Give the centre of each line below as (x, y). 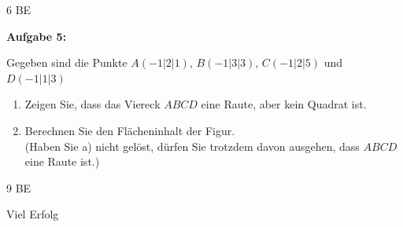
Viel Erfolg (33, 214)
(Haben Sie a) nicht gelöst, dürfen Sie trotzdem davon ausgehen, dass (192, 146)
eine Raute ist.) (62, 161)
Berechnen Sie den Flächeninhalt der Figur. (130, 130)
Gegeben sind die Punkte (67, 62)
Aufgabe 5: (37, 36)
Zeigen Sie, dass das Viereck (92, 104)
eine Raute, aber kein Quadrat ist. (284, 104)
